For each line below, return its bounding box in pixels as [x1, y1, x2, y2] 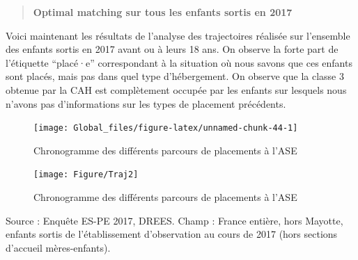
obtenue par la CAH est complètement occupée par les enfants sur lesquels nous [6, 82, 347, 97]
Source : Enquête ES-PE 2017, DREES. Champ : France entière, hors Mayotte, [6, 213, 343, 227]
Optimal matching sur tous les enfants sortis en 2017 [33, 5, 293, 19]
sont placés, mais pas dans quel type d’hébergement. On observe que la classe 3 [6, 69, 344, 83]
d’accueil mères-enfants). [6, 240, 111, 254]
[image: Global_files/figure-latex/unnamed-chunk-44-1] [33, 123, 298, 133]
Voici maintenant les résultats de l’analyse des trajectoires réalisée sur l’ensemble [6, 28, 350, 42]
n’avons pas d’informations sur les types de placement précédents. [6, 96, 286, 111]
